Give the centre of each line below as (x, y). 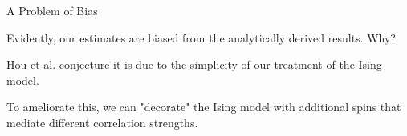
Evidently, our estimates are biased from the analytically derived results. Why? (201, 37)
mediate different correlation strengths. (102, 122)
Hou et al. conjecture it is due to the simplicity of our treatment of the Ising (194, 64)
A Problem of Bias (52, 10)
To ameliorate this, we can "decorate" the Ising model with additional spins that (204, 107)
